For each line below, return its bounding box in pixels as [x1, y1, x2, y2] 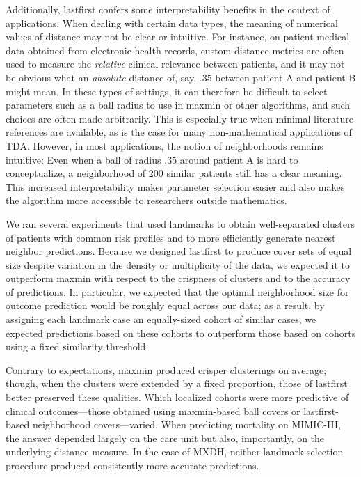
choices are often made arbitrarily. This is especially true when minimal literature [6, 111, 353, 125]
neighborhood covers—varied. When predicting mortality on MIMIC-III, [32, 417, 341, 432]
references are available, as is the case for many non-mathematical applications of [6, 125, 352, 139]
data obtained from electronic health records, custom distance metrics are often [6, 42, 344, 57]
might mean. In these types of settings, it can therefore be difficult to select [6, 84, 328, 98]
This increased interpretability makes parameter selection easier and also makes [6, 179, 345, 194]
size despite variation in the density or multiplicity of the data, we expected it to [6, 257, 350, 272]
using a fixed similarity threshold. [6, 339, 149, 354]
